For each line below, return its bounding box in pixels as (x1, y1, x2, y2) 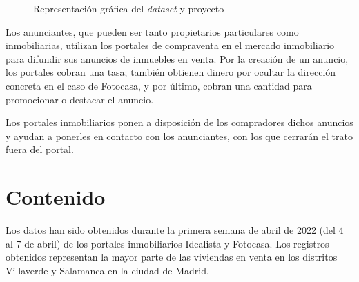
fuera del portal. (6, 142, 74, 157)
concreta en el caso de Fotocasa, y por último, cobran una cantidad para (6, 78, 312, 92)
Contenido (6, 183, 106, 211)
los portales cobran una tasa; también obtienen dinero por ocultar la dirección (6, 65, 336, 79)
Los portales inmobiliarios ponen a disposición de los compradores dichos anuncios (6, 115, 353, 130)
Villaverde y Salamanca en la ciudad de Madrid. (6, 263, 209, 277)
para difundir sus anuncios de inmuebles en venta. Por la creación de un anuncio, (6, 51, 349, 66)
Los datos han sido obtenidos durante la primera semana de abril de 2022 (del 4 (6, 223, 344, 237)
